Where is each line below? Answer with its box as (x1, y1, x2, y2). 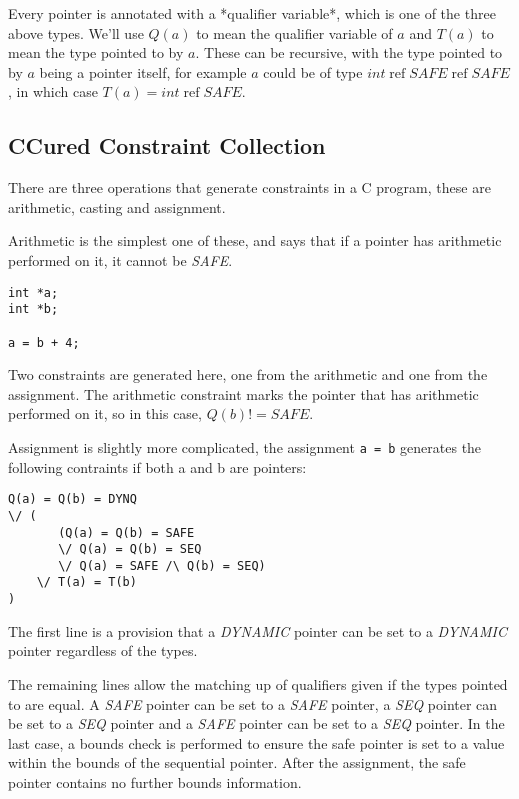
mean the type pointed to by (8, 42, 184, 63)
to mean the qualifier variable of (196, 22, 393, 43)
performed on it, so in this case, (8, 403, 202, 424)
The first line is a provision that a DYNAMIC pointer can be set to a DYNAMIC (8, 620, 507, 641)
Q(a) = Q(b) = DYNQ (8, 492, 137, 507)
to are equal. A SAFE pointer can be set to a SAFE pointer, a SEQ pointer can (8, 693, 498, 714)
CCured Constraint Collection (8, 130, 326, 161)
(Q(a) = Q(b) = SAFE (58, 525, 195, 540)
